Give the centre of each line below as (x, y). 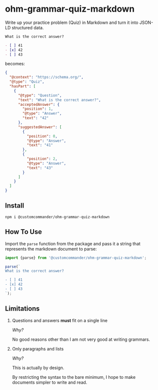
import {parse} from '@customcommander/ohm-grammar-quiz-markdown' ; (76, 258)
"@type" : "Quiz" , (27, 82)
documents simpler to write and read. (50, 382)
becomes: (15, 64)
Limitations (22, 309)
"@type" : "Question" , (40, 95)
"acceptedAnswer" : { (39, 104)
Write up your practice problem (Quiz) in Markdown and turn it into (72, 22)
